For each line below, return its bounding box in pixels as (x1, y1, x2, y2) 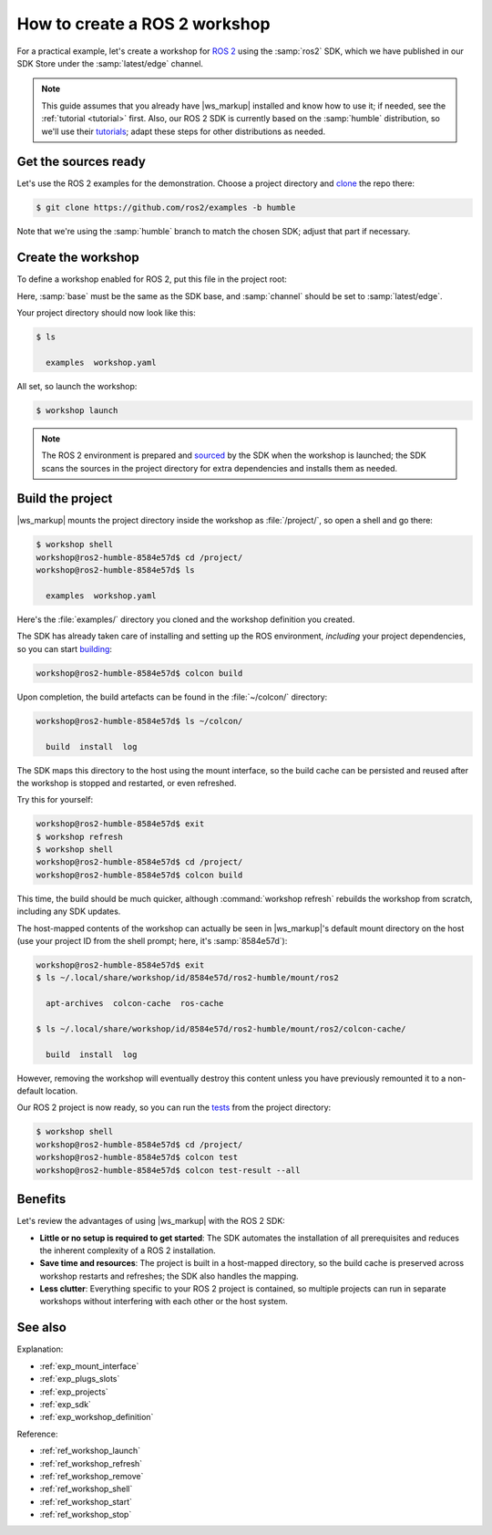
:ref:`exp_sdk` (39, 1398, 91, 1409)
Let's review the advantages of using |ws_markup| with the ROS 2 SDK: (16, 1216, 286, 1227)
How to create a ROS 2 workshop (16, 14, 271, 34)
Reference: (16, 1428, 58, 1439)
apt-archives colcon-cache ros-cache (46, 999, 224, 1009)
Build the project (16, 491, 113, 506)
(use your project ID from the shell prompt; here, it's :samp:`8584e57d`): (16, 935, 288, 946)
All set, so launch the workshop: (16, 380, 138, 391)
